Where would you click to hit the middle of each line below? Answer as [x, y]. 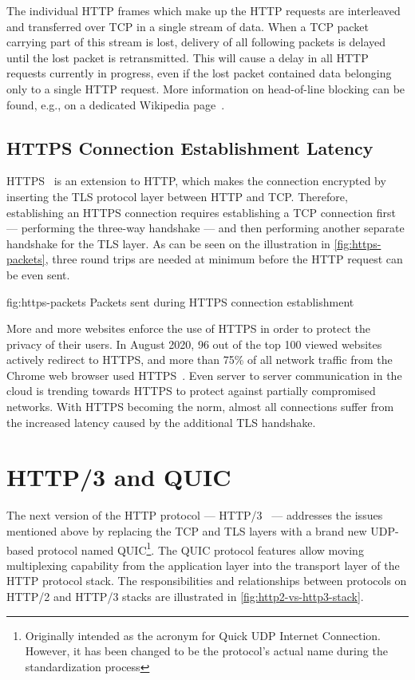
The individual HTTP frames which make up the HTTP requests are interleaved [204, 10]
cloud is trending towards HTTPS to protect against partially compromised [191, 391]
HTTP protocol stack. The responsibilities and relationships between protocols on [207, 581]
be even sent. [38, 274]
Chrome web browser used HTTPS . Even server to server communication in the [204, 375]
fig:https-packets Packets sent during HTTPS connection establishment [180, 301]
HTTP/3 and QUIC [119, 477]
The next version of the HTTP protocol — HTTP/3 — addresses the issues [195, 515]
